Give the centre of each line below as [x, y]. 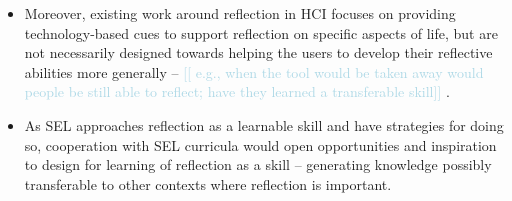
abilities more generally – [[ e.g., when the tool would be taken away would [254, 71]
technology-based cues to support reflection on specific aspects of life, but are [261, 32]
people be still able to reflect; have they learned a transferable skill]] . [237, 91]
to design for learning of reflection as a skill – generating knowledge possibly [258, 164]
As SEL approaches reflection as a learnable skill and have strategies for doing [264, 124]
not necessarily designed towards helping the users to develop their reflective [258, 52]
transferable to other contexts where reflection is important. [208, 183]
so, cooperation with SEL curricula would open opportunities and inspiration [260, 144]
